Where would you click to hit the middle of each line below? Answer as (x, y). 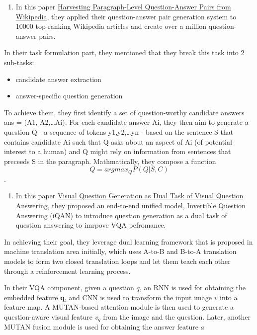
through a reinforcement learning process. (67, 271)
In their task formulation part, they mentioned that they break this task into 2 (124, 52)
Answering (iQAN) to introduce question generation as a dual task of (121, 215)
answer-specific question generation (69, 96)
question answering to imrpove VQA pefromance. (91, 225)
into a (229, 297)
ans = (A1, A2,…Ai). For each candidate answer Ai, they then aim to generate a (126, 122)
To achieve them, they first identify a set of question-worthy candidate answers (124, 112)
